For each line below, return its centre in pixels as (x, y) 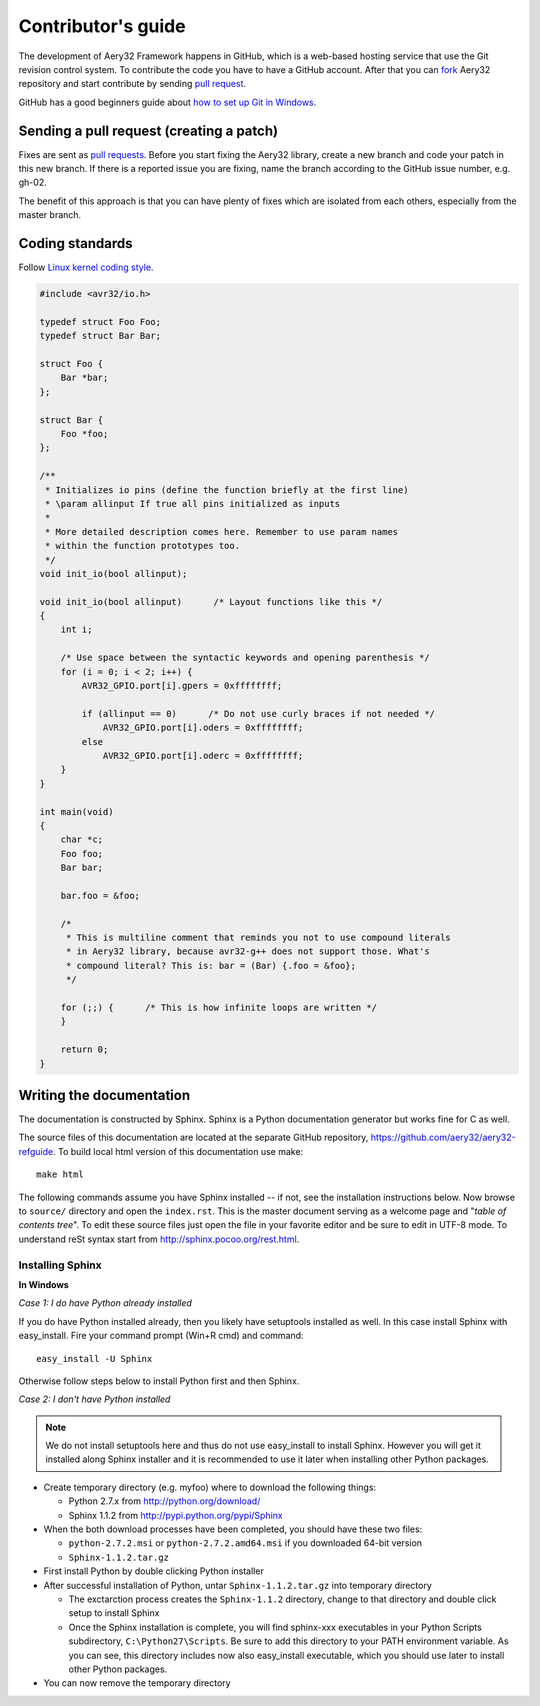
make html (60, 1174)
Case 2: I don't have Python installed (94, 1399)
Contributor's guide (102, 26)
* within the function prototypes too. (142, 546)
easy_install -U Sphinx (94, 1358)
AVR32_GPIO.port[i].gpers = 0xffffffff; (182, 686)
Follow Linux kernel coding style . (86, 267)
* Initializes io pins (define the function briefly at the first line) (227, 489)
